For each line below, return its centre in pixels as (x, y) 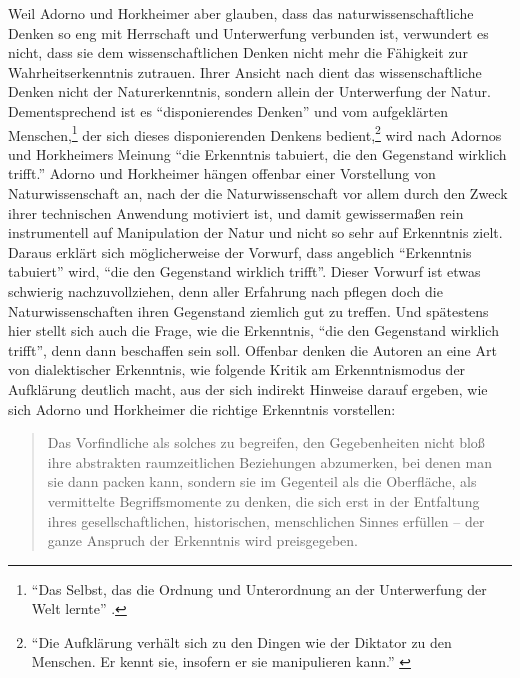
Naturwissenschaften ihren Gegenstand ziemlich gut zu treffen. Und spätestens (248, 310)
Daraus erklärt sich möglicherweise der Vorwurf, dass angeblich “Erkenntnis (240, 251)
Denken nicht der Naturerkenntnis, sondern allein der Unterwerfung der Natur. (249, 91)
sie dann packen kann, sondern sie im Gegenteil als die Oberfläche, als (262, 481)
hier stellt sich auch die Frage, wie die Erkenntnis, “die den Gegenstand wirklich (253, 330)
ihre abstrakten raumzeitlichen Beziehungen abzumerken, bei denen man (269, 461)
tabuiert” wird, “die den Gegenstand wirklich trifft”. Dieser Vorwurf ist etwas (244, 271)
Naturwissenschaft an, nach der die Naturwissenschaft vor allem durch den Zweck (258, 193)
